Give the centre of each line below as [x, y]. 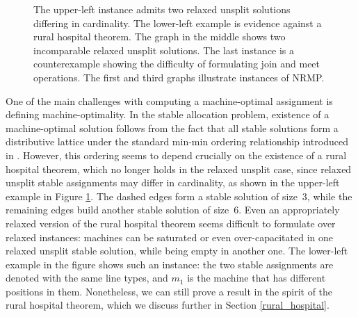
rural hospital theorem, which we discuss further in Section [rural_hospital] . [168, 305]
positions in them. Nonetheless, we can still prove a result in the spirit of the [169, 291]
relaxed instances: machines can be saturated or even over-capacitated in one [169, 237]
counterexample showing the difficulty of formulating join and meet [177, 64]
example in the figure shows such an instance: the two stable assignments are [170, 264]
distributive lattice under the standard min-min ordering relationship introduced [177, 141]
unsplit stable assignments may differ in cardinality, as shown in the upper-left [173, 182]
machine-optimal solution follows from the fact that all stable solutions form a [172, 128]
